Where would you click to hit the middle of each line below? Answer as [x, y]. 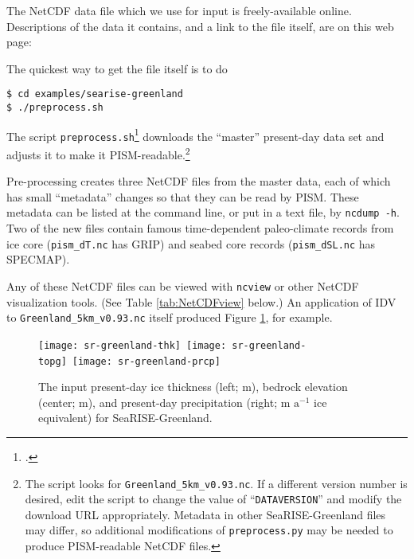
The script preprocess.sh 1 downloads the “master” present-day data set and [195, 135]
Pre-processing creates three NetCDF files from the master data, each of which [199, 181]
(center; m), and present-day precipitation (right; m [164, 402]
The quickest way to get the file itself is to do [117, 68]
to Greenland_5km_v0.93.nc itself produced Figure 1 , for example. [170, 317]
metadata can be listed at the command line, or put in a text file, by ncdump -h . [203, 212]
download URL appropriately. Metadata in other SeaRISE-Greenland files [205, 514]
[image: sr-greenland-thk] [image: [133, 345]
